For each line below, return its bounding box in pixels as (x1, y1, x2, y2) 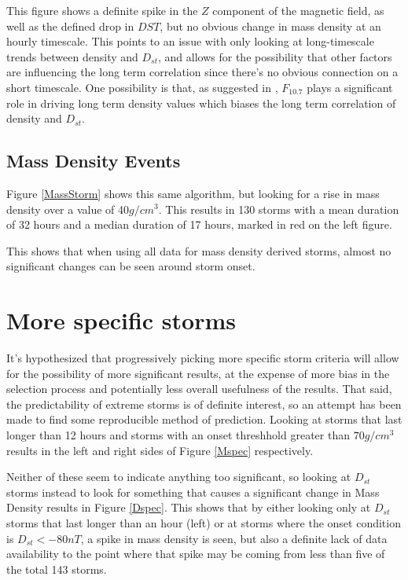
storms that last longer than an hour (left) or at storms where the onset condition (6, 514, 401, 530)
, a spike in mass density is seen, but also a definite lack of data (80, 530, 388, 546)
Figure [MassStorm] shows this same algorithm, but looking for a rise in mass (6, 185, 380, 201)
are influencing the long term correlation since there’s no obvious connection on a (6, 64, 399, 80)
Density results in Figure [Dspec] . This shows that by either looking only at (6, 499, 371, 516)
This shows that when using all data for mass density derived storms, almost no (6, 242, 391, 259)
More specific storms (6, 304, 236, 336)
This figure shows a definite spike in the (6, 2, 198, 18)
